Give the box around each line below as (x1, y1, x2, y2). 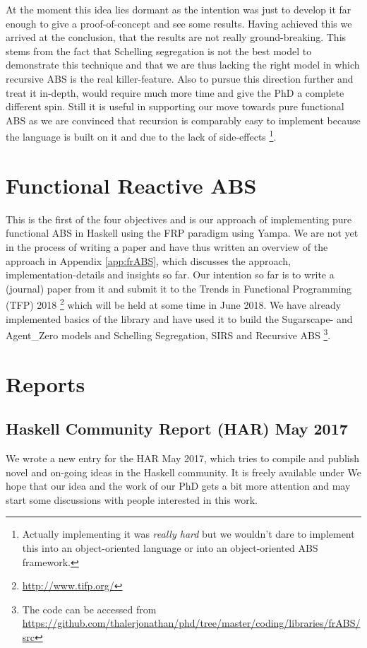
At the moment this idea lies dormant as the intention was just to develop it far (6, 2, 351, 16)
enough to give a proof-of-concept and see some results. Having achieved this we (6, 16, 352, 30)
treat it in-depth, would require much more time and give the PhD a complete (6, 85, 344, 100)
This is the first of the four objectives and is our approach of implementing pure (6, 211, 352, 226)
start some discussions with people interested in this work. (6, 492, 258, 507)
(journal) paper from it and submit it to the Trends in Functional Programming (6, 281, 352, 295)
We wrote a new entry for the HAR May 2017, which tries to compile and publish (6, 450, 359, 465)
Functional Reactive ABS (6, 170, 257, 199)
